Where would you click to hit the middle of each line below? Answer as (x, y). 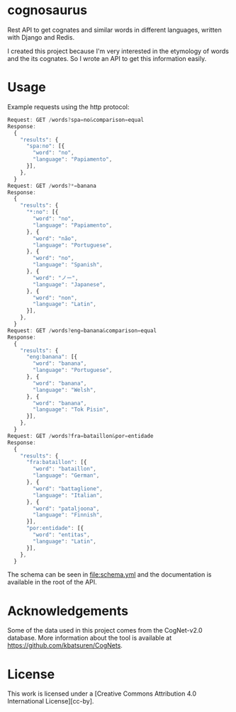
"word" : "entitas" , (62, 535)
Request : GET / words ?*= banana (52, 186)
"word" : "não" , (55, 238)
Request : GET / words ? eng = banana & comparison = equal (82, 330)
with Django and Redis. (41, 37)
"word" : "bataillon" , (65, 469)
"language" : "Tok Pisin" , (71, 409)
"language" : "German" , (66, 476)
